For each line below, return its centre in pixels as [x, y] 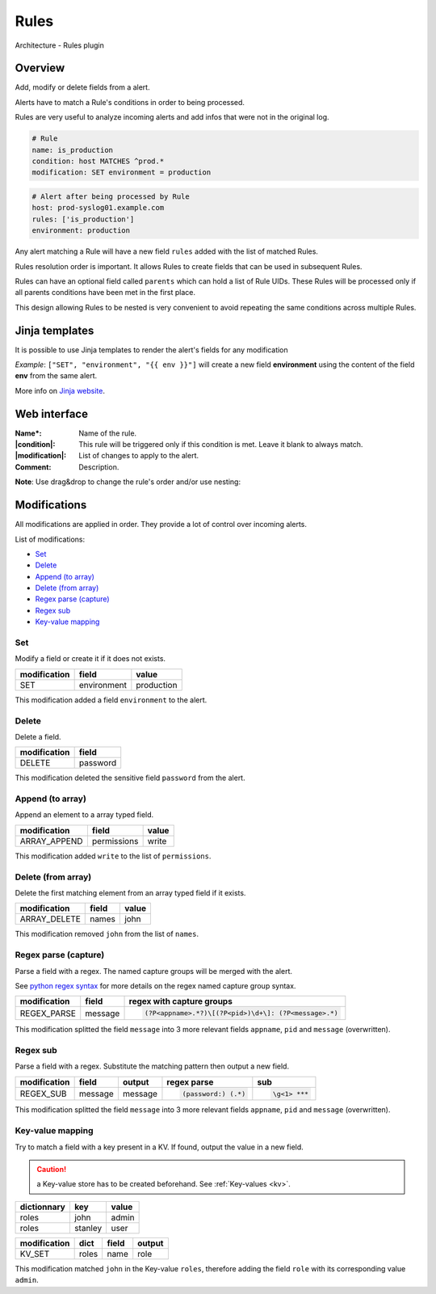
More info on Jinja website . [60, 390]
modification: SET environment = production [122, 173]
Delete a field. [38, 736]
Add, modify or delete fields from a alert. [82, 87]
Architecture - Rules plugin [59, 45]
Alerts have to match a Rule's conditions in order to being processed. [130, 102]
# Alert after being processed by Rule [111, 196]
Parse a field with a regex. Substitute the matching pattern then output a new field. [152, 1066]
